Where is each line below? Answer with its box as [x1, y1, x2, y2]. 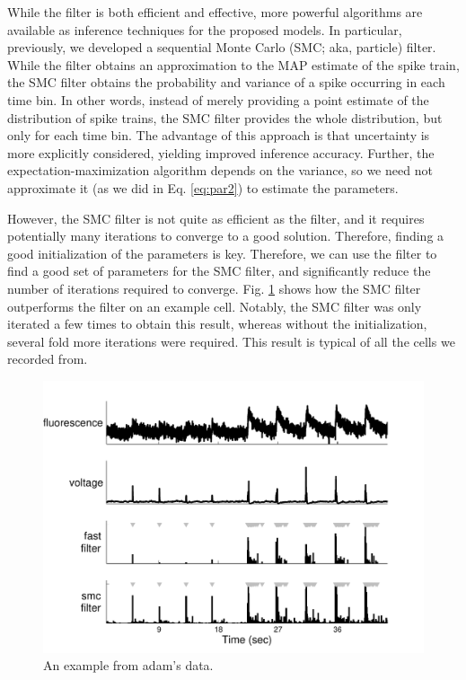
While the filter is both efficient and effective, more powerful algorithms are [7, 3, 423, 21]
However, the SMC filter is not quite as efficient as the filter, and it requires [7, 208, 425, 227]
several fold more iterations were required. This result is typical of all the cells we [7, 331, 455, 350]
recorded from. [7, 349, 88, 368]
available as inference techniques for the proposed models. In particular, [7, 20, 402, 39]
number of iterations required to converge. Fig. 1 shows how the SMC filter [7, 278, 421, 297]
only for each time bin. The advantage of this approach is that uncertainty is [7, 126, 430, 145]
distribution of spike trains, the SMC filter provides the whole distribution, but [7, 108, 443, 127]
